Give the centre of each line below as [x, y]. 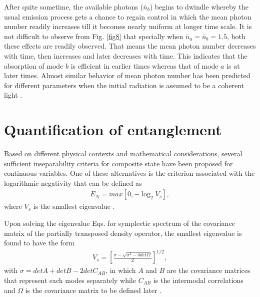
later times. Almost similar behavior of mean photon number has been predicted [127, 75]
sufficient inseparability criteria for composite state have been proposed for [118, 163]
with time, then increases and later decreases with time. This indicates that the [126, 55]
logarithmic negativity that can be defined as [73, 183]
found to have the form [39, 243]
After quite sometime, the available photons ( [74, 7]
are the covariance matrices [208, 270]
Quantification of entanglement [113, 129]
